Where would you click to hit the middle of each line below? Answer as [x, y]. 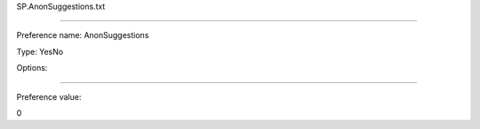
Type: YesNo [40, 51]
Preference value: [49, 96]
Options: [32, 68]
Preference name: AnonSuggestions [83, 35]
